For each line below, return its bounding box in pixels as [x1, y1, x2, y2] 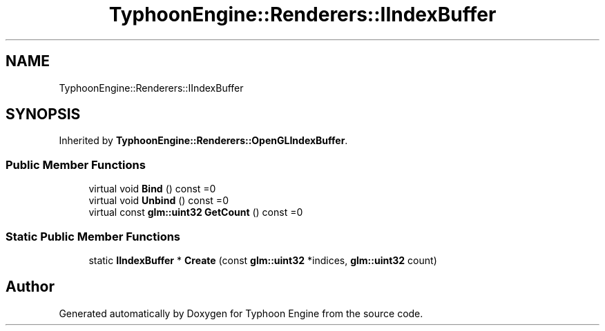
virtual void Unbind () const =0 [88, 194, 229, 207]
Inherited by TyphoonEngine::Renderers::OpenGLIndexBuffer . [59, 134, 348, 147]
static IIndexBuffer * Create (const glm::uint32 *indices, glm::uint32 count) [88, 254, 437, 266]
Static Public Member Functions [6, 229, 181, 243]
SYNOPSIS [6, 106, 81, 123]
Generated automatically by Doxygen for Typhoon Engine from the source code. [59, 307, 423, 319]
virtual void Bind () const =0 [88, 183, 216, 195]
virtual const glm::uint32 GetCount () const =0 [88, 206, 303, 219]
